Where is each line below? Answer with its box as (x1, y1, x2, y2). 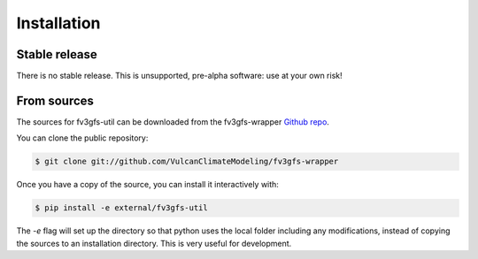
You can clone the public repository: (16, 133, 149, 143)
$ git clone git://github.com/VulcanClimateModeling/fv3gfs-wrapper (35, 156, 339, 167)
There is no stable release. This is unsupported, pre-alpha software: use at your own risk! (16, 71, 343, 81)
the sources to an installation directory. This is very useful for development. (16, 238, 292, 248)
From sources (16, 93, 95, 108)
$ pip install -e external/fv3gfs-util (35, 203, 208, 213)
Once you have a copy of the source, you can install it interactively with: (16, 179, 279, 190)
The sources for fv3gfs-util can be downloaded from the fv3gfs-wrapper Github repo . (16, 116, 329, 127)
